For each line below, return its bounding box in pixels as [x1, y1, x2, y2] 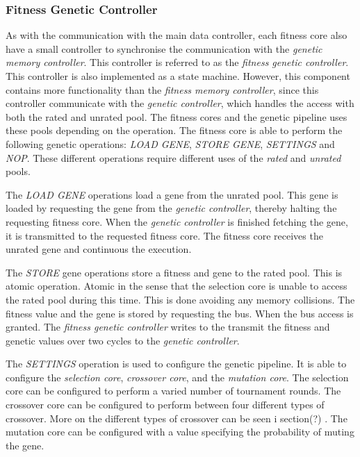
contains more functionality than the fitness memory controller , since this [6, 82, 319, 97]
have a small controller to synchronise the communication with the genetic [6, 41, 322, 56]
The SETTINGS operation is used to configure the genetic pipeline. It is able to [6, 356, 347, 371]
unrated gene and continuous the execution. [6, 242, 192, 256]
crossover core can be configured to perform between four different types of [6, 397, 325, 412]
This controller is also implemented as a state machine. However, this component [6, 69, 350, 83]
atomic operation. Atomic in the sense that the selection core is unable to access [6, 279, 347, 293]
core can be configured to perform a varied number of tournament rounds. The [6, 383, 341, 398]
